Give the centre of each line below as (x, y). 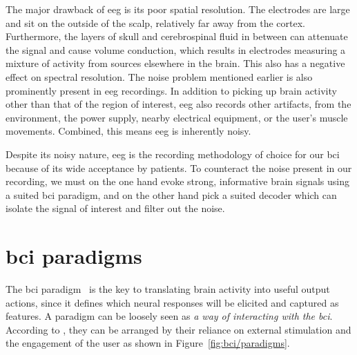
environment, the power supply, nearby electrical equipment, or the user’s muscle (177, 117)
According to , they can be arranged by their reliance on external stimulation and (178, 329)
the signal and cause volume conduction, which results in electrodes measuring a (176, 49)
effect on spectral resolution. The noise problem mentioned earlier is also (159, 76)
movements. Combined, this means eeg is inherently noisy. (128, 131)
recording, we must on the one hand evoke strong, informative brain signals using (177, 181)
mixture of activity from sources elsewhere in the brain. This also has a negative (175, 63)
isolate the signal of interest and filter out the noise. (115, 208)
